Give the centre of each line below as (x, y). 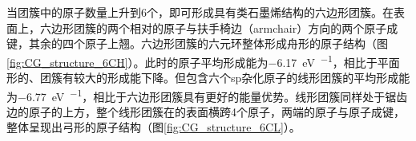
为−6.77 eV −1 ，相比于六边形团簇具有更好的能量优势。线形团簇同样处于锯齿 (207, 95)
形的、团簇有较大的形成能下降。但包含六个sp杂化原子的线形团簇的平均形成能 (208, 78)
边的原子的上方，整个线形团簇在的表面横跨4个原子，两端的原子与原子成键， (206, 111)
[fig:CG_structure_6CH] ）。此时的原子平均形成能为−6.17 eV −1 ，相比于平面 (203, 61)
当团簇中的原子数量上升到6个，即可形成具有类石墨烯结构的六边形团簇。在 (200, 12)
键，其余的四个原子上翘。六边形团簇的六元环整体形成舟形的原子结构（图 (197, 43)
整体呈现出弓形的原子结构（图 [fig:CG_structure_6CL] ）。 (153, 127)
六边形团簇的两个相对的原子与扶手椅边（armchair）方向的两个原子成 (219, 27)
